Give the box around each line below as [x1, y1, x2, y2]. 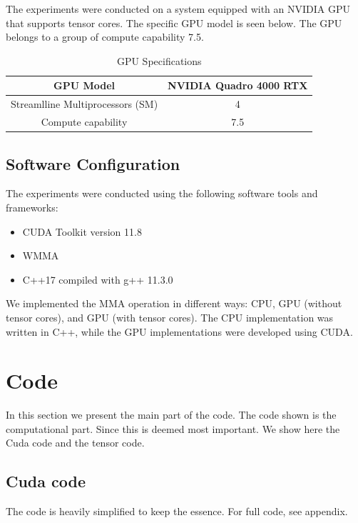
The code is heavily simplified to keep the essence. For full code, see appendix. [6, 504, 348, 519]
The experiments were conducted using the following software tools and [6, 186, 318, 201]
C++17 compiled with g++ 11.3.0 [22, 272, 173, 287]
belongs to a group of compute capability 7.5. [6, 29, 204, 44]
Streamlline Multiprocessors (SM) [11, 96, 158, 111]
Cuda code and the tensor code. [6, 435, 145, 450]
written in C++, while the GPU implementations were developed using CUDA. [6, 324, 353, 339]
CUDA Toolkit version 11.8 [22, 224, 142, 239]
